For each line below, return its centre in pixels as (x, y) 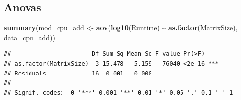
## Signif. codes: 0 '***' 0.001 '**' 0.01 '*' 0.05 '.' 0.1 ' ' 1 (119, 92)
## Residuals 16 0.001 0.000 (78, 73)
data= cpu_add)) (30, 37)
